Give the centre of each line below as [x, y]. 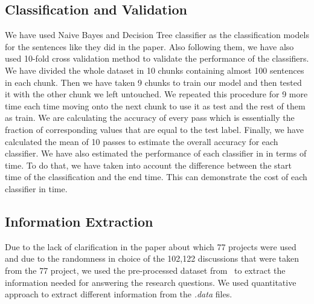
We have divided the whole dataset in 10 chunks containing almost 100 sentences [155, 70]
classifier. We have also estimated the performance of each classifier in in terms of [156, 153]
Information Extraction [79, 221]
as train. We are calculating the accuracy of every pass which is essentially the [150, 118]
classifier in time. [36, 188]
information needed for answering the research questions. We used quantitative [151, 282]
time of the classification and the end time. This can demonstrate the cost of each [156, 177]
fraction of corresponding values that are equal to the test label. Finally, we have [154, 129]
